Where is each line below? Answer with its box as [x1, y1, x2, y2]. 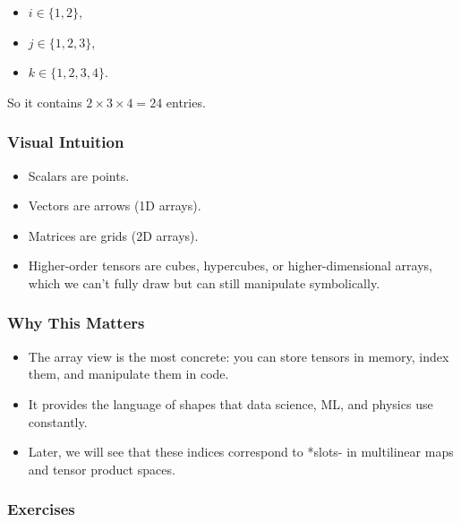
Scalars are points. [28, 166, 130, 184]
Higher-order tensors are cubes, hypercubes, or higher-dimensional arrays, [28, 256, 433, 275]
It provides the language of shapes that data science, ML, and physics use [28, 394, 433, 413]
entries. [166, 92, 206, 111]
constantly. [28, 412, 88, 431]
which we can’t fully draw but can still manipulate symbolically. [28, 273, 380, 292]
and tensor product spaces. [28, 459, 175, 478]
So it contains [7, 92, 82, 111]
